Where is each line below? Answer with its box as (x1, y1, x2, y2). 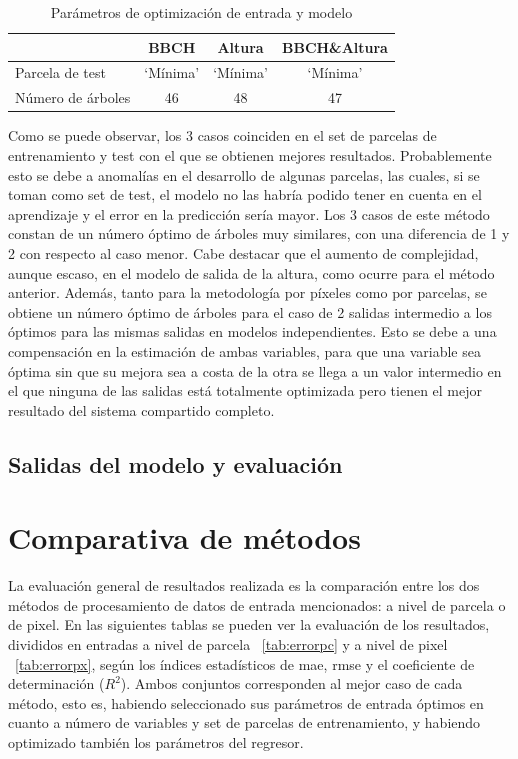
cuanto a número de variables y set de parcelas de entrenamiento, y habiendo (8, 712, 481, 733)
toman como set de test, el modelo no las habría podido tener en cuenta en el (8, 184, 482, 205)
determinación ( (8, 673, 105, 694)
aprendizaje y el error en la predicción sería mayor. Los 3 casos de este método (8, 203, 490, 224)
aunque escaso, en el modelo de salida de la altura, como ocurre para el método (8, 262, 495, 283)
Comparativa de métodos (8, 517, 361, 558)
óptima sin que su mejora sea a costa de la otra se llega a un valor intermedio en (8, 360, 502, 381)
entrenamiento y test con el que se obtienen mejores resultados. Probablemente (8, 144, 492, 165)
